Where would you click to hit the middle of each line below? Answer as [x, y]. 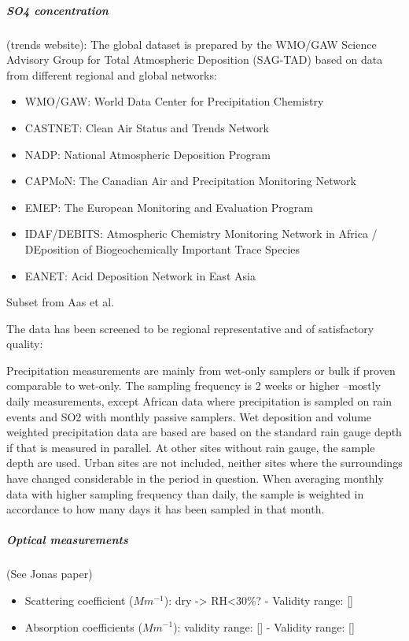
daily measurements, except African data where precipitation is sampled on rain [199, 401]
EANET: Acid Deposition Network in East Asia [140, 275]
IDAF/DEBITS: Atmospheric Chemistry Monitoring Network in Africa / [201, 233]
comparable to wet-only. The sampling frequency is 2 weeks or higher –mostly [194, 385]
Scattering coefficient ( [79, 600]
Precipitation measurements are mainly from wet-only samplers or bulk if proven [201, 370]
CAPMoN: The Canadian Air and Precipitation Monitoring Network [190, 181]
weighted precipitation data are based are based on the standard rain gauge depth [204, 432]
